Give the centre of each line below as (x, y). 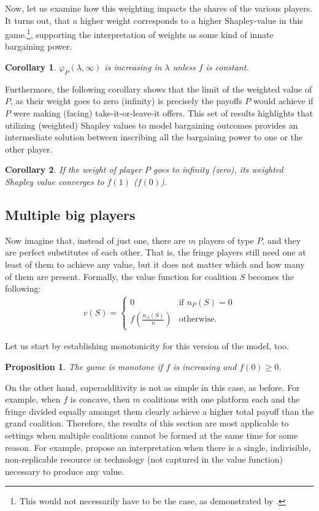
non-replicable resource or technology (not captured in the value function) (144, 459)
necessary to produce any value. (65, 471)
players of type (226, 240)
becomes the (271, 276)
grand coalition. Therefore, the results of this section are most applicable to (147, 423)
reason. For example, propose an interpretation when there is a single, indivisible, (158, 447)
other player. (29, 149)
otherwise (197, 320)
